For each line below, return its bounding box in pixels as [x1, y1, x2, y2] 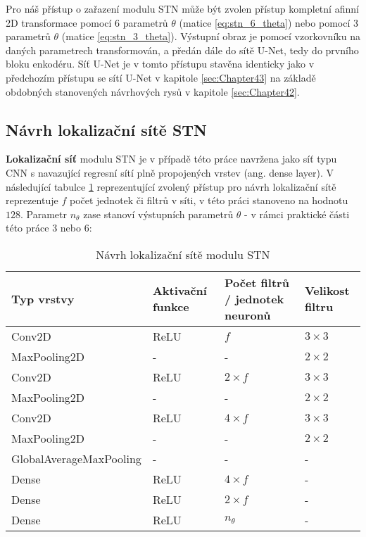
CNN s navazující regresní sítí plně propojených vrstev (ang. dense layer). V [6, 165, 334, 179]
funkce [152, 298, 189, 315]
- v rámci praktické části [244, 206, 350, 221]
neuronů [224, 306, 271, 323]
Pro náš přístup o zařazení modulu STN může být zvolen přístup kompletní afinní [6, 1, 359, 15]
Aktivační [152, 282, 207, 299]
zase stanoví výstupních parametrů [83, 206, 234, 221]
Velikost [304, 282, 350, 299]
